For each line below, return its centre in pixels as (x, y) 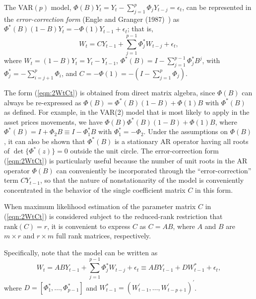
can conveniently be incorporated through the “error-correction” (154, 170)
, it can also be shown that (45, 141)
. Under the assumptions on (186, 131)
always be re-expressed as (43, 102)
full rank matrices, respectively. (103, 236)
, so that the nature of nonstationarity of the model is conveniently (142, 180)
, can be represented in (217, 7)
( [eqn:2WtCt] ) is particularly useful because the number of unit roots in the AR (126, 161)
